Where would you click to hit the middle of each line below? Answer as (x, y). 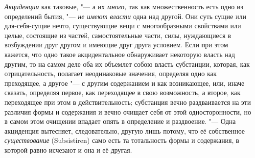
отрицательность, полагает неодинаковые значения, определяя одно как (111, 73)
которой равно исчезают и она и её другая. (68, 149)
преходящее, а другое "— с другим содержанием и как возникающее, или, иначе (125, 83)
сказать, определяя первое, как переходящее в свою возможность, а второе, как (123, 92)
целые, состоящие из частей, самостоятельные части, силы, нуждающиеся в (118, 35)
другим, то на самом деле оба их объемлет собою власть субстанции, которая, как (127, 64)
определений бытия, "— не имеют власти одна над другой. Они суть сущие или (125, 16)
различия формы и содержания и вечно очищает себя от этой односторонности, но (128, 111)
